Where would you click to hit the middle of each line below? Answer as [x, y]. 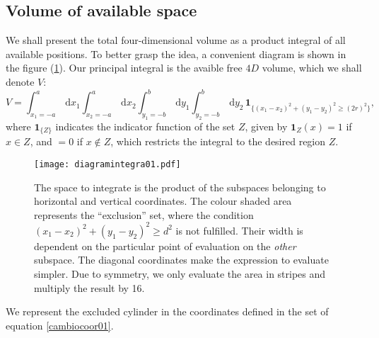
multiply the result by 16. [89, 287]
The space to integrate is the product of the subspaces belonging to [180, 187]
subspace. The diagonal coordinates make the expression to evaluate [181, 260]
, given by [266, 126]
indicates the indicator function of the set [145, 126]
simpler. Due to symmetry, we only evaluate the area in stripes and [180, 274]
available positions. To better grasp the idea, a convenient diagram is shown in [176, 53]
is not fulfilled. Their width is [239, 230]
